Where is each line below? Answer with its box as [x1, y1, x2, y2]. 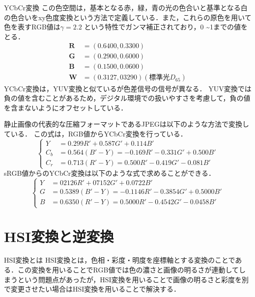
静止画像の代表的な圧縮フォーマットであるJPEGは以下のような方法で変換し [4, 119, 250, 129]
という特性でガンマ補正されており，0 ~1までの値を [84, 22, 248, 32]
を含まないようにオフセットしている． [4, 102, 128, 112]
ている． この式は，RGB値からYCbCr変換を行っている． [4, 128, 187, 138]
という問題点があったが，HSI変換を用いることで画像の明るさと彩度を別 [17, 274, 249, 284]
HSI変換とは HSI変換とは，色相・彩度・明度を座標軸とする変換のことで [4, 255, 235, 265]
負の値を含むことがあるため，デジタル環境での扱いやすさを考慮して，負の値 [4, 93, 251, 103]
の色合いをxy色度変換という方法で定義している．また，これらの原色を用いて [4, 12, 252, 22]
